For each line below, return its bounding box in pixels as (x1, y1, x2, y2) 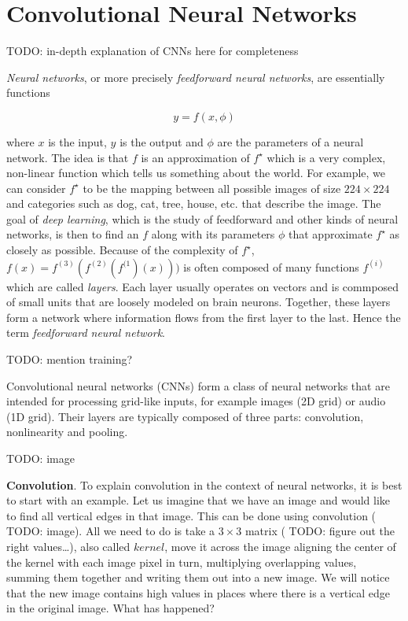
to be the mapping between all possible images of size (83, 179, 341, 196)
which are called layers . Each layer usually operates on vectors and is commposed (6, 278, 399, 294)
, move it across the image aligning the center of (164, 538, 396, 554)
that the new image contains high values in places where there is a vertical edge (6, 584, 391, 601)
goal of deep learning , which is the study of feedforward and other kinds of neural (6, 210, 399, 227)
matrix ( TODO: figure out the (244, 523, 395, 539)
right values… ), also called (6, 538, 130, 554)
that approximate (289, 226, 373, 242)
